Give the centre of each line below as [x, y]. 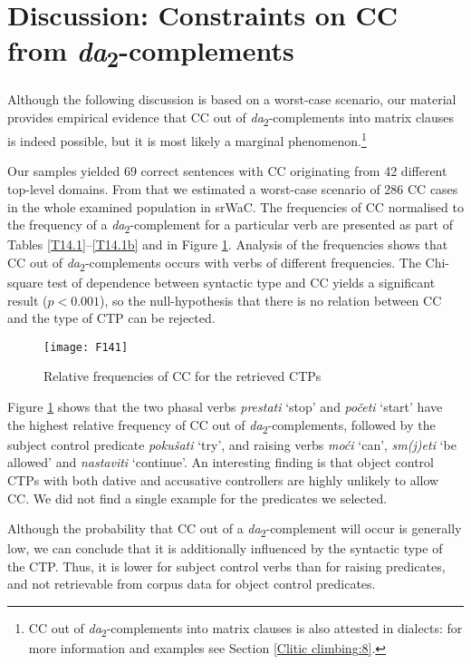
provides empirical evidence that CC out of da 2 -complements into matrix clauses [231, 118]
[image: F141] [86, 347]
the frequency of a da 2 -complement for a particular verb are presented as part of [230, 225]
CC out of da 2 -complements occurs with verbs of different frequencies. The [214, 263]
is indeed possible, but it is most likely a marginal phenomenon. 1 [187, 139]
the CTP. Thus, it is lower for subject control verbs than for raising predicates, [226, 566]
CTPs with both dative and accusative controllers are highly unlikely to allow [223, 479]
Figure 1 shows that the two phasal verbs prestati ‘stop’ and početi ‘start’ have [225, 406]
